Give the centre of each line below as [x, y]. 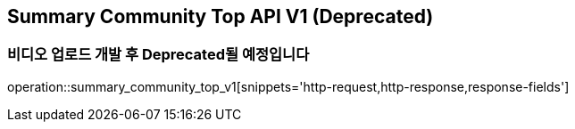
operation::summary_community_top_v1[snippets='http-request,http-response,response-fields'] [288, 86]
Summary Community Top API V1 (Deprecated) [221, 16]
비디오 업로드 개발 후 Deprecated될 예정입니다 [158, 55]
